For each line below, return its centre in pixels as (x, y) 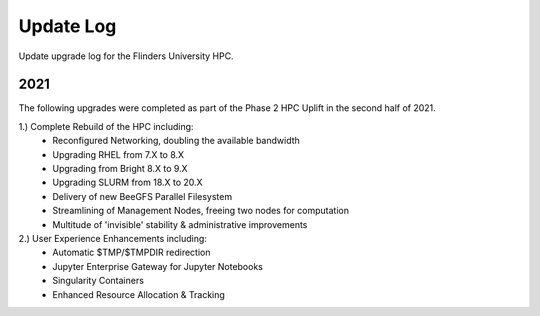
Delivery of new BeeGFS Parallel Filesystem (142, 196)
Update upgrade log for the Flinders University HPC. (126, 56)
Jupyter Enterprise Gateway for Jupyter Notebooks (158, 266)
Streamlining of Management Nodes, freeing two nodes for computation (201, 211)
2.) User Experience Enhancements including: (112, 238)
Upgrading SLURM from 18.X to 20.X (128, 182)
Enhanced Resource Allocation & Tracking (138, 294)
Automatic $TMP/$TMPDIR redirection (131, 252)
